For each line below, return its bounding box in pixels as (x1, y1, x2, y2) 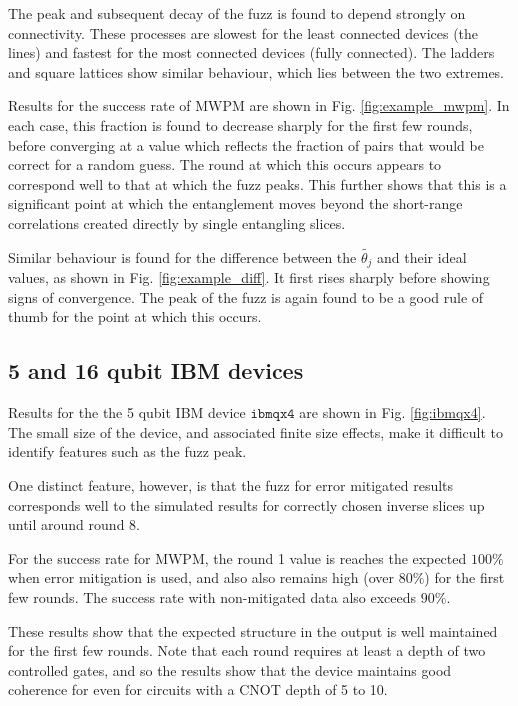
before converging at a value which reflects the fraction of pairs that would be (8, 134, 484, 155)
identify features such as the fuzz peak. (8, 441, 247, 462)
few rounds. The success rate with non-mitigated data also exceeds (8, 586, 417, 607)
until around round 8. (8, 514, 140, 535)
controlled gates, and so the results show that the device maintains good (8, 659, 452, 680)
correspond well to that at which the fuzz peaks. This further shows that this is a (8, 173, 507, 194)
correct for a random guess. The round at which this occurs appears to (8, 154, 442, 175)
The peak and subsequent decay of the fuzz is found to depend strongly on (8, 3, 466, 23)
